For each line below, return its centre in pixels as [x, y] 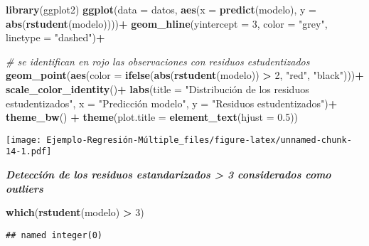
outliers [25, 188]
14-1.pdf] [29, 152]
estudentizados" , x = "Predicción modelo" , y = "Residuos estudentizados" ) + [172, 103]
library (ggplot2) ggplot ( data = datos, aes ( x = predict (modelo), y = [161, 9]
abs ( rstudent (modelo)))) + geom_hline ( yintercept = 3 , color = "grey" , [167, 23]
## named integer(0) [54, 235]
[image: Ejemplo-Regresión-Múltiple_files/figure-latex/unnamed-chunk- [179, 140]
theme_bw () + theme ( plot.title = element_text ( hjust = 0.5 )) [152, 117]
